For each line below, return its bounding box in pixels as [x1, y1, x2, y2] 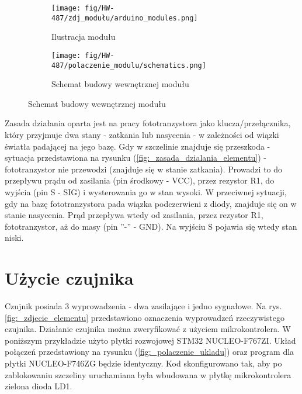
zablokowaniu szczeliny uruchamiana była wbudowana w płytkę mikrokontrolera [5, 368, 291, 381]
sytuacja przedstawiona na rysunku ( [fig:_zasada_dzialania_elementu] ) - [5, 151, 267, 164]
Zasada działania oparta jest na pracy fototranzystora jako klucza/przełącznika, [5, 117, 291, 129]
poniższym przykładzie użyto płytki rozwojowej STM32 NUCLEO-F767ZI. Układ [5, 334, 296, 346]
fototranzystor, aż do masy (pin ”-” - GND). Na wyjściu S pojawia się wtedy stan [5, 220, 297, 232]
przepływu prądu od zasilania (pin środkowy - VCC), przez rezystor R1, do [5, 174, 275, 186]
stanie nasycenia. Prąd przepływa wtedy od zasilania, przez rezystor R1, [5, 209, 263, 221]
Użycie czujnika [5, 266, 134, 290]
